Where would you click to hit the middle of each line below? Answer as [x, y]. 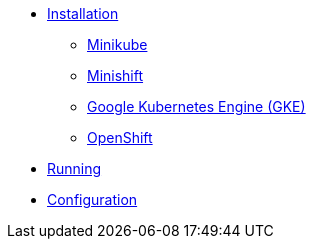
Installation [83, 13]
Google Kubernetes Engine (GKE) [196, 106]
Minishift [115, 75]
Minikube [117, 44]
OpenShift [120, 137]
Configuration [92, 199]
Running [74, 168]
